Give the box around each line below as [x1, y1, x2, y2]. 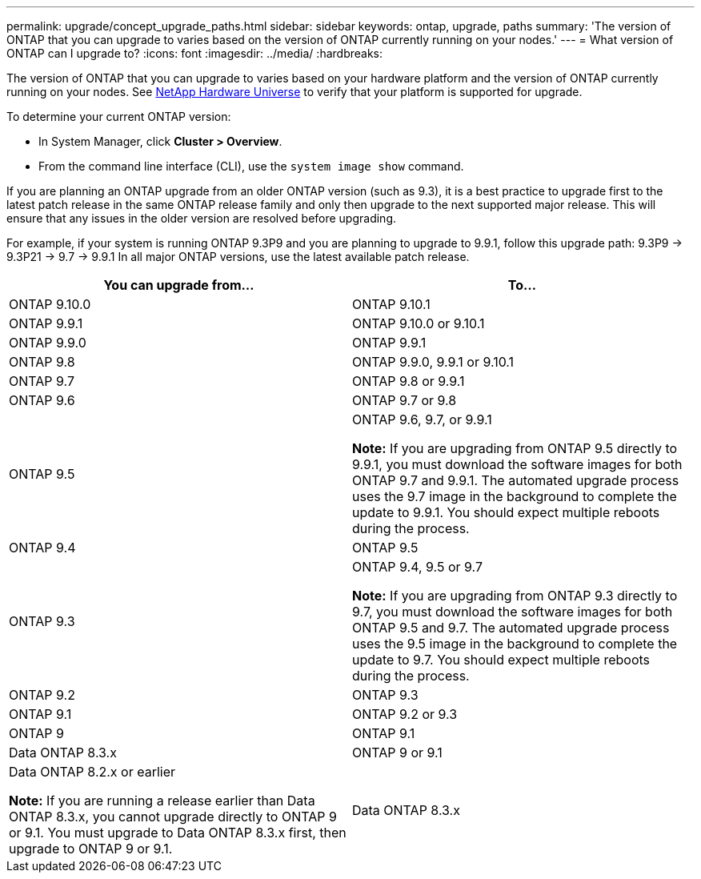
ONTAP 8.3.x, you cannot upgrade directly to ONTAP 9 [9, 809, 337, 825]
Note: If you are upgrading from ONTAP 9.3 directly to [352, 588, 678, 604]
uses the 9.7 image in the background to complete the [352, 488, 677, 504]
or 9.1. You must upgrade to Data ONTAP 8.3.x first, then [9, 825, 346, 841]
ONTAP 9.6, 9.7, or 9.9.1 [352, 411, 492, 427]
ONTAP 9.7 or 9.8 [352, 392, 457, 408]
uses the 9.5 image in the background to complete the [352, 636, 678, 652]
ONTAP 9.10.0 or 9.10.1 [352, 315, 485, 331]
